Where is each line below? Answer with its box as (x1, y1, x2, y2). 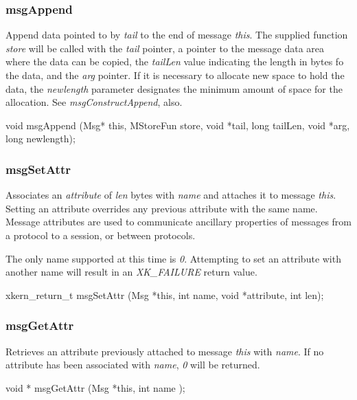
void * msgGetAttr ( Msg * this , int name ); (5, 380, 185, 395)
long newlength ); (5, 131, 76, 146)
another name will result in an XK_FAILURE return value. (5, 265, 257, 279)
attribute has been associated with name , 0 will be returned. (5, 357, 260, 372)
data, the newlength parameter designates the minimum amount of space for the (5, 81, 343, 96)
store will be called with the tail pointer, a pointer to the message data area (5, 41, 325, 55)
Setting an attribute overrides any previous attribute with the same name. (5, 201, 318, 215)
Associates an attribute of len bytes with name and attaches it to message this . (5, 188, 336, 202)
